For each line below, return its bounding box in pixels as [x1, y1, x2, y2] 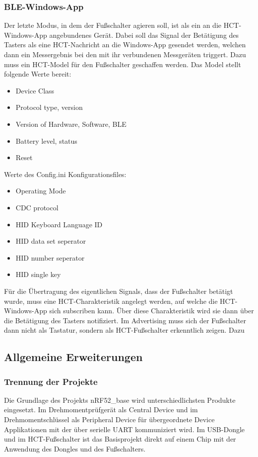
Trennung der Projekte [4, 375, 98, 387]
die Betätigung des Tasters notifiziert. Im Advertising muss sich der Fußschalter [4, 315, 247, 325]
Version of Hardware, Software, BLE [15, 118, 127, 129]
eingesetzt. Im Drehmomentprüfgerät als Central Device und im [4, 404, 198, 415]
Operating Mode [15, 185, 66, 196]
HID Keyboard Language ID [15, 219, 103, 229]
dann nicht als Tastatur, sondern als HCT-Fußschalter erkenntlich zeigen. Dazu [4, 325, 245, 335]
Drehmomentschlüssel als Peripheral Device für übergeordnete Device [4, 414, 215, 425]
